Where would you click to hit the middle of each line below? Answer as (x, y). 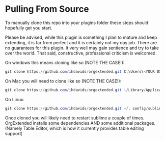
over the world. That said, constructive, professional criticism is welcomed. (81, 53)
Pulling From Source (47, 9)
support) (14, 133)
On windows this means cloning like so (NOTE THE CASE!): (65, 62)
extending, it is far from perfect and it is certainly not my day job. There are (81, 42)
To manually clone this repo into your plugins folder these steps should (77, 23)
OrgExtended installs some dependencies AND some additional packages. (80, 123)
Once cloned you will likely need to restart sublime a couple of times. (75, 118)
